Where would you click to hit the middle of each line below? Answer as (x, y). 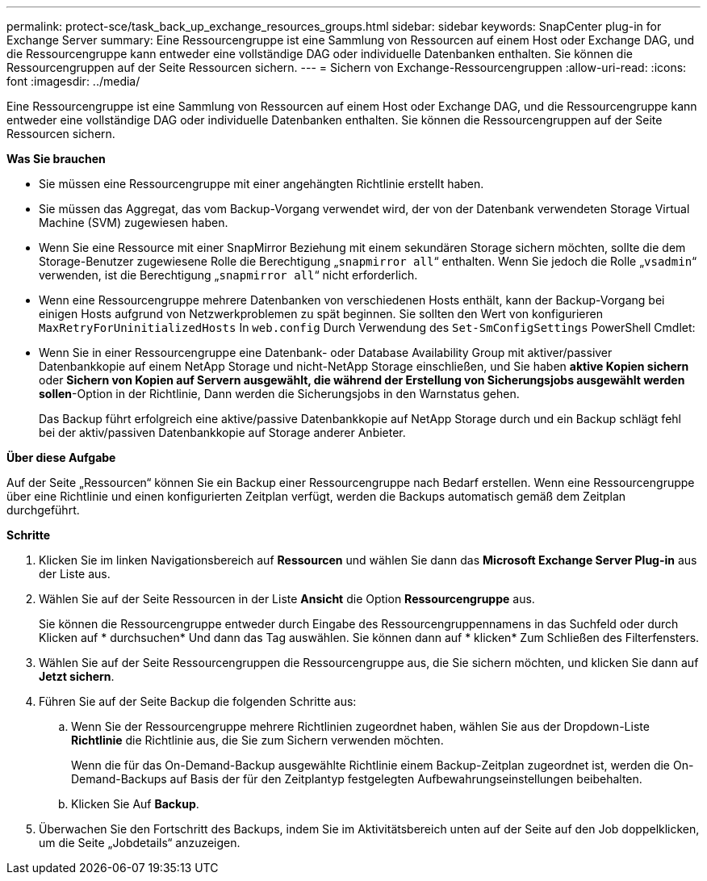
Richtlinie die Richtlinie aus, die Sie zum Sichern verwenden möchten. (257, 740)
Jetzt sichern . (77, 676)
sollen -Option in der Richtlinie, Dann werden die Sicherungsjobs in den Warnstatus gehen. (279, 394)
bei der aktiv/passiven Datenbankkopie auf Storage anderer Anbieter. (222, 432)
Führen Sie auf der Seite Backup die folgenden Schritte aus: (198, 701)
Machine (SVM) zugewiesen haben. (134, 222)
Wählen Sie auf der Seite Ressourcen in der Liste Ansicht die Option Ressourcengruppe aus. (287, 599)
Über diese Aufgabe (61, 457)
